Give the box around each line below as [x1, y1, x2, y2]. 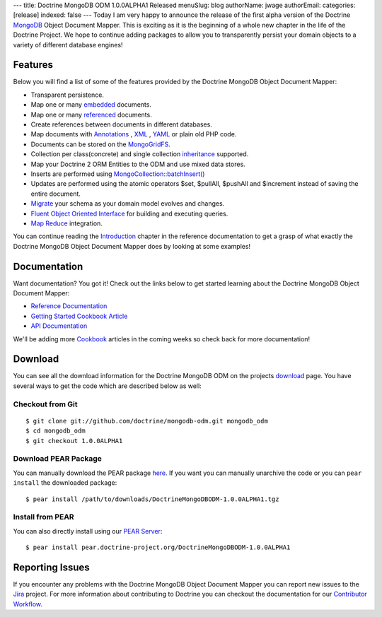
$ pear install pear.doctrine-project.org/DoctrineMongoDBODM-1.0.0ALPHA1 [25, 543, 291, 551]
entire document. [30, 189, 81, 198]
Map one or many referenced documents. [30, 110, 152, 119]
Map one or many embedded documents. [30, 100, 152, 109]
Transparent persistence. [30, 90, 104, 99]
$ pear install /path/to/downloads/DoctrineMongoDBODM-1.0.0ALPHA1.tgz [25, 495, 279, 503]
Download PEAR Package [13, 454, 102, 464]
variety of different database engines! [13, 40, 123, 49]
